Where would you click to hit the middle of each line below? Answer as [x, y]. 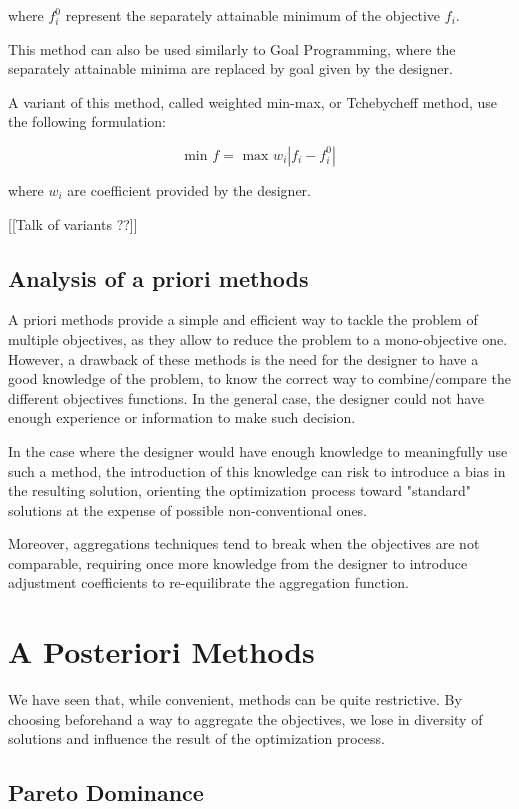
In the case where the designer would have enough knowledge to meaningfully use [258, 450]
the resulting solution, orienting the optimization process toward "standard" [239, 490]
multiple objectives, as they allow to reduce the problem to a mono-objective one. [258, 338]
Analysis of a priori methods [158, 277]
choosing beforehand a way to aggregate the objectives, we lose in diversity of [245, 718]
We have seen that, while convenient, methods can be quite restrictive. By [235, 699]
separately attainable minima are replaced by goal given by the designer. [230, 68]
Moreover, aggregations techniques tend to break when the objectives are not [244, 543]
